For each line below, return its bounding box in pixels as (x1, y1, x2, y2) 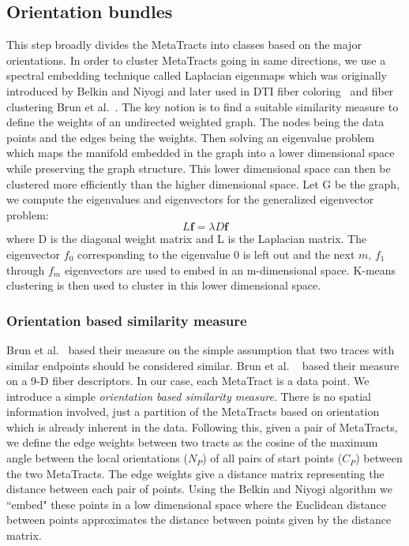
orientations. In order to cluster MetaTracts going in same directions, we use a (6, 51, 386, 68)
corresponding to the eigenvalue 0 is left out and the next (77, 245, 355, 262)
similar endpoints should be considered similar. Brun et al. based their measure (6, 357, 400, 373)
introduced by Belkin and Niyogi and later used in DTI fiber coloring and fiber (6, 82, 394, 99)
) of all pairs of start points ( (202, 450, 343, 466)
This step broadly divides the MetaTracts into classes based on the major (6, 36, 362, 53)
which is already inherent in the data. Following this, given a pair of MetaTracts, (6, 418, 398, 435)
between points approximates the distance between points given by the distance (6, 511, 392, 528)
